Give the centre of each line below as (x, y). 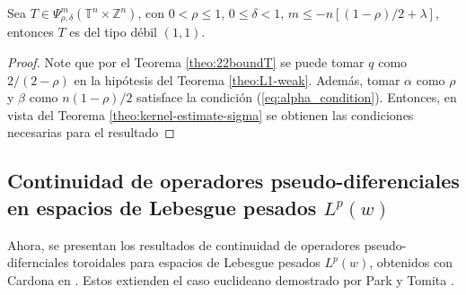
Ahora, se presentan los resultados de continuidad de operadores (184, 244)
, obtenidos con (411, 262)
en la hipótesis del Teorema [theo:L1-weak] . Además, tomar (237, 79)
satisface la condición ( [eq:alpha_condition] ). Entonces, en (297, 97)
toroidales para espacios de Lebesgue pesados (196, 262)
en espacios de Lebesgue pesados (162, 207)
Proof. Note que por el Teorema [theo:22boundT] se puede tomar (186, 62)
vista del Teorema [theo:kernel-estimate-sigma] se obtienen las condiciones (211, 114)
